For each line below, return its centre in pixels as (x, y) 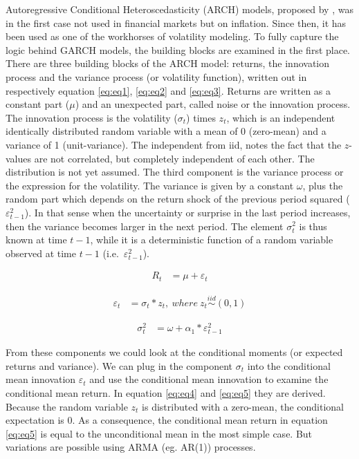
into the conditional (289, 365)
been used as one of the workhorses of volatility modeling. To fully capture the (172, 36)
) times (201, 117)
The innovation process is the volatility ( (92, 117)
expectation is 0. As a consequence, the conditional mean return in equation (167, 420)
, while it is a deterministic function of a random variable (212, 240)
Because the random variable (67, 406)
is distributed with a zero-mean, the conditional (243, 406)
